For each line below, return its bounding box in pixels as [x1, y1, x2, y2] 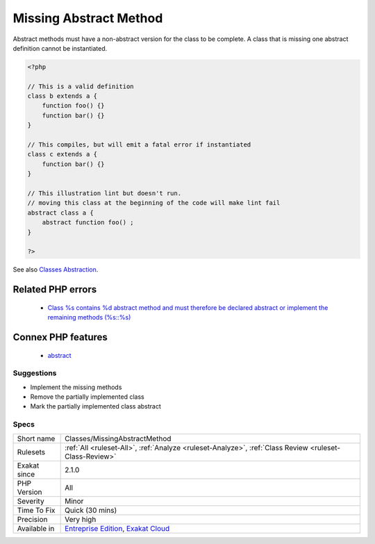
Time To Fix [17, 505, 56, 515]
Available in [17, 523, 55, 533]
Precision [17, 514, 48, 524]
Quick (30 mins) [65, 505, 117, 515]
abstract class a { [27, 208, 94, 217]
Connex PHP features [12, 331, 108, 343]
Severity [17, 496, 44, 506]
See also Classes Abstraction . [12, 265, 99, 274]
